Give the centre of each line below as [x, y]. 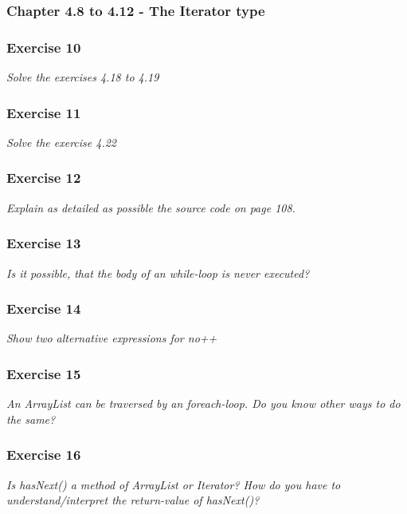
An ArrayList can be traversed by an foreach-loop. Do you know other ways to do [203, 403]
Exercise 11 [44, 112]
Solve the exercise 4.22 [61, 142]
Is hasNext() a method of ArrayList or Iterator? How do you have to [174, 484]
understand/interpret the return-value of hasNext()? [133, 500]
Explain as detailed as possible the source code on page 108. [151, 207]
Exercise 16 [44, 455]
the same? [31, 419]
